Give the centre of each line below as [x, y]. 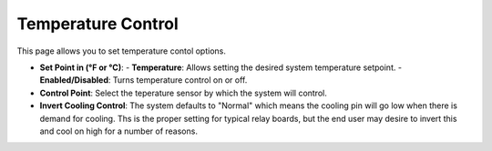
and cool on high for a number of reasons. [118, 131]
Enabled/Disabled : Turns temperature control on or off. [143, 80]
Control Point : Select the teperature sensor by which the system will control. [183, 93]
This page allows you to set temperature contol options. [122, 51]
